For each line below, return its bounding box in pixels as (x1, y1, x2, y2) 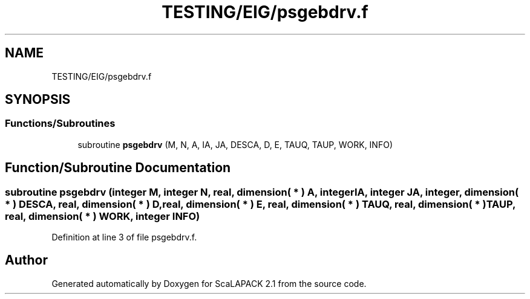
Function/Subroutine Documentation (5, 160, 231, 176)
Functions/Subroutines (5, 117, 116, 130)
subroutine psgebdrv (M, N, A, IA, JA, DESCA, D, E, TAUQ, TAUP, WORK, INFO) (77, 139, 393, 150)
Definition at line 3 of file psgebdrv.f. (51, 232, 197, 243)
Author (5, 252, 48, 268)
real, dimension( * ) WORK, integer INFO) (5, 210, 200, 222)
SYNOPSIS (5, 92, 71, 108)
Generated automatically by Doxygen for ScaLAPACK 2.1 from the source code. (51, 278, 367, 289)
